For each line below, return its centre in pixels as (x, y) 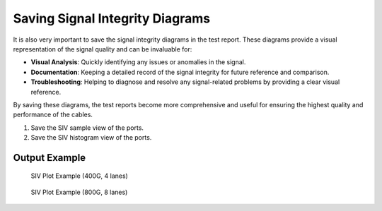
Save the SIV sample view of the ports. (87, 128)
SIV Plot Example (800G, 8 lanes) (79, 192)
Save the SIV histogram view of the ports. (91, 138)
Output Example (50, 158)
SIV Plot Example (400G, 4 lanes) (80, 176)
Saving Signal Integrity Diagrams (112, 18)
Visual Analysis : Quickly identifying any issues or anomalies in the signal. (138, 62)
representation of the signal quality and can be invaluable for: (103, 49)
